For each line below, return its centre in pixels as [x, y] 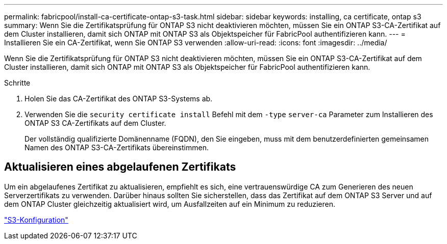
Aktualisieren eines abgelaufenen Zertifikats [120, 167]
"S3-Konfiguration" [36, 220]
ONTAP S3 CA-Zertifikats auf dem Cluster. [95, 123]
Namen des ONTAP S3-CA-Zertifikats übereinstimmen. [117, 147]
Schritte [17, 83]
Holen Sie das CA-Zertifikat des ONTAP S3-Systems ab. [119, 99]
